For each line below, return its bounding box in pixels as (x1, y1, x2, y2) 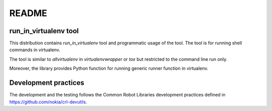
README (9, 8, 47, 19)
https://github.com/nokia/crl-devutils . (9, 98, 88, 105)
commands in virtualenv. (9, 47, 60, 53)
